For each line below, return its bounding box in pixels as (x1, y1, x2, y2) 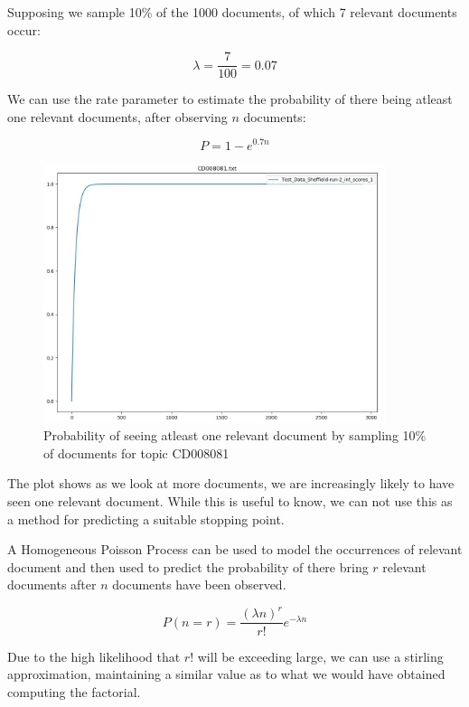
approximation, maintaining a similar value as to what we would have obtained (7, 665, 446, 683)
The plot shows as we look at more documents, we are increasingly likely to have (7, 474, 455, 493)
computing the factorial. (7, 682, 141, 701)
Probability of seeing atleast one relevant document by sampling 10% (43, 426, 427, 445)
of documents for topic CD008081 (43, 443, 230, 462)
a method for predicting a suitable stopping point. (7, 509, 285, 528)
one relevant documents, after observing (7, 107, 228, 126)
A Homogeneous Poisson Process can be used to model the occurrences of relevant (7, 540, 463, 559)
